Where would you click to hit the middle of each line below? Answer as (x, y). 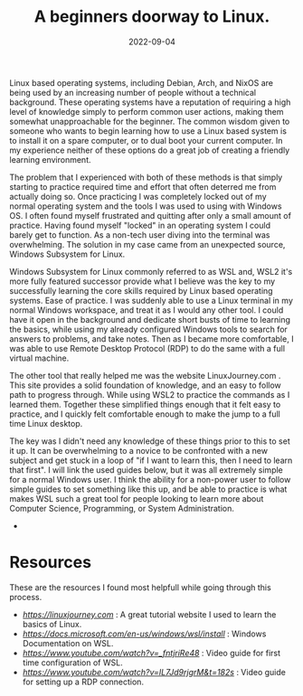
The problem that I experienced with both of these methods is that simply (146, 177)
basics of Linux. (52, 624)
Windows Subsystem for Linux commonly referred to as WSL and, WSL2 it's (151, 271)
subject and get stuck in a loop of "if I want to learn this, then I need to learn (151, 460)
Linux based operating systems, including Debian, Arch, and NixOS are (142, 82)
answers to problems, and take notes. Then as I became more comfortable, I (151, 339)
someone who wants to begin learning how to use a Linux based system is (148, 131)
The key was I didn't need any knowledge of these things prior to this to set (150, 441)
